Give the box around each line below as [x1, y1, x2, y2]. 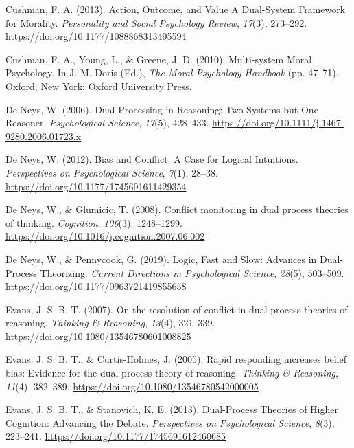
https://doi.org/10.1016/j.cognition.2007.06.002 [5, 229, 205, 243]
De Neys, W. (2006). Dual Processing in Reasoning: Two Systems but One [5, 102, 318, 116]
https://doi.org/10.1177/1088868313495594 [5, 29, 187, 43]
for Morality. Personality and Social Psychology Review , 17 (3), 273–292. [5, 15, 307, 30]
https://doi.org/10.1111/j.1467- [212, 115, 344, 130]
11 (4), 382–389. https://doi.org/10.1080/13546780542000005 [5, 379, 259, 393]
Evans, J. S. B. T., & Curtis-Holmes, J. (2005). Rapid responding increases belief [5, 352, 346, 366]
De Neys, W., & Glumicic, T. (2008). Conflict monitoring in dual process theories [5, 202, 349, 216]
